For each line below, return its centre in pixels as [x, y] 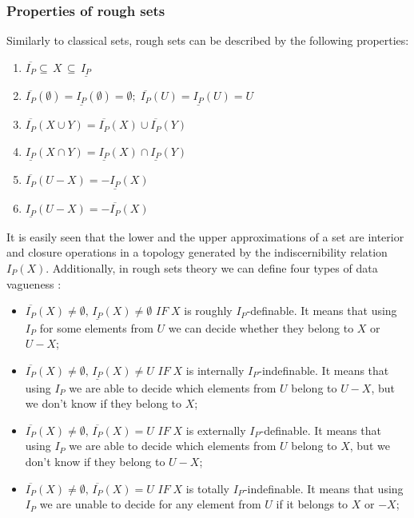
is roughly [208, 311]
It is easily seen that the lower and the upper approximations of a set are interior [205, 236]
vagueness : [34, 283]
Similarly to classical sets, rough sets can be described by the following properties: [208, 40]
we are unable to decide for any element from [150, 504]
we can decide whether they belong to [261, 327]
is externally [216, 430]
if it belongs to [312, 504]
